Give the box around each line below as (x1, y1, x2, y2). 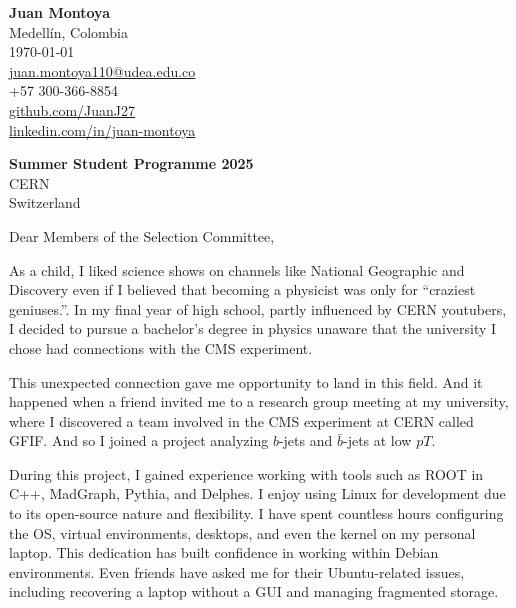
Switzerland (9, 192, 81, 213)
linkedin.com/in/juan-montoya (9, 119, 196, 140)
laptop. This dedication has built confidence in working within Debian (9, 542, 439, 563)
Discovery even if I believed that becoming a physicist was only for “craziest (9, 279, 476, 300)
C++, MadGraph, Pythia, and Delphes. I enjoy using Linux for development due (9, 483, 506, 504)
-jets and (278, 430, 333, 451)
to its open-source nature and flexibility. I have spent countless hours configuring (9, 503, 504, 524)
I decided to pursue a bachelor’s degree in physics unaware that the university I (9, 318, 497, 339)
